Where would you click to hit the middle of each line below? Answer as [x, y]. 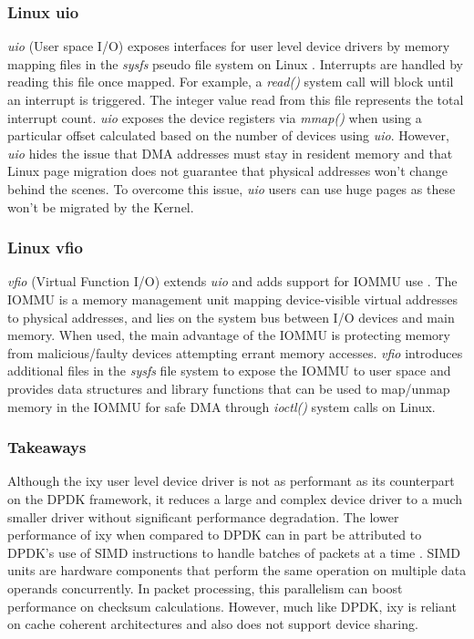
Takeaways [47, 447]
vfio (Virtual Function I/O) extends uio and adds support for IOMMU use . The [232, 281]
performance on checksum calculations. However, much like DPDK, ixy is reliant [232, 606]
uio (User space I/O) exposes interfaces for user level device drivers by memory [229, 46]
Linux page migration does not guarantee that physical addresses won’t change [227, 171]
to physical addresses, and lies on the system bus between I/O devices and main [231, 317]
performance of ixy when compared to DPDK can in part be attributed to [215, 535]
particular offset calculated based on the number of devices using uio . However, [228, 135]
